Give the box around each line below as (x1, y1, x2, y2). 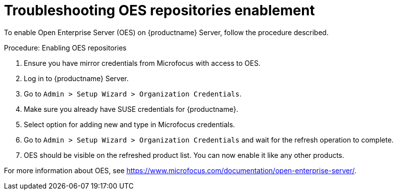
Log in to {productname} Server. (24, 74, 129, 83)
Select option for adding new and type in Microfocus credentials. (24, 120, 235, 129)
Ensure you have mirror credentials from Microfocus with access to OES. (24, 58, 261, 67)
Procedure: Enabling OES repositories (4, 43, 127, 52)
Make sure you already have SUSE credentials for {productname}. (24, 104, 239, 113)
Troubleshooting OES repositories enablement (4, 2, 315, 19)
